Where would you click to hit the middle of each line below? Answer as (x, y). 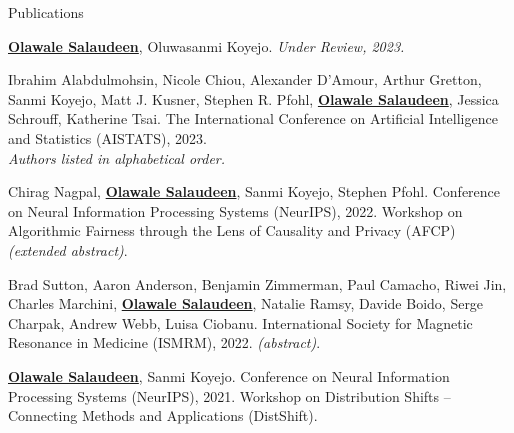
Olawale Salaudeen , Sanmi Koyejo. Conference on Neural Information (229, 375)
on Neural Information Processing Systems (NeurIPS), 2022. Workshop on (235, 210)
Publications (46, 12)
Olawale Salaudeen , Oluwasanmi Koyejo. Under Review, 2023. (206, 45)
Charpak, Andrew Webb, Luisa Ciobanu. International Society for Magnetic (240, 322)
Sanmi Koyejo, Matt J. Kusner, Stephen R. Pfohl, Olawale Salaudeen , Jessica (253, 98)
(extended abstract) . (68, 249)
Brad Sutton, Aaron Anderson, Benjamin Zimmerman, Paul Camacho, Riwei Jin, (257, 283)
